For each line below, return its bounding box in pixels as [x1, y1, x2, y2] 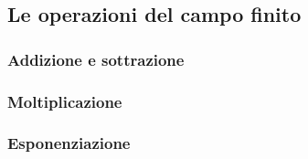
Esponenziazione [7, 132, 131, 154]
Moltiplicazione [7, 90, 122, 112]
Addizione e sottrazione [7, 48, 185, 70]
